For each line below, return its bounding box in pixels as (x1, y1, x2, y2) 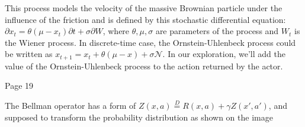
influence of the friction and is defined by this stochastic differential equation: (5, 13, 286, 25)
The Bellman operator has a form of (5, 99, 136, 112)
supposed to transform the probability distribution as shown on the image (5, 111, 273, 123)
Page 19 (5, 79, 34, 92)
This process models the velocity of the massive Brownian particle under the (5, 2, 282, 14)
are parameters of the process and (155, 25, 279, 37)
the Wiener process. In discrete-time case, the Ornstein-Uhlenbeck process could (5, 36, 296, 48)
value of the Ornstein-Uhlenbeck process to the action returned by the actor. (5, 59, 283, 72)
